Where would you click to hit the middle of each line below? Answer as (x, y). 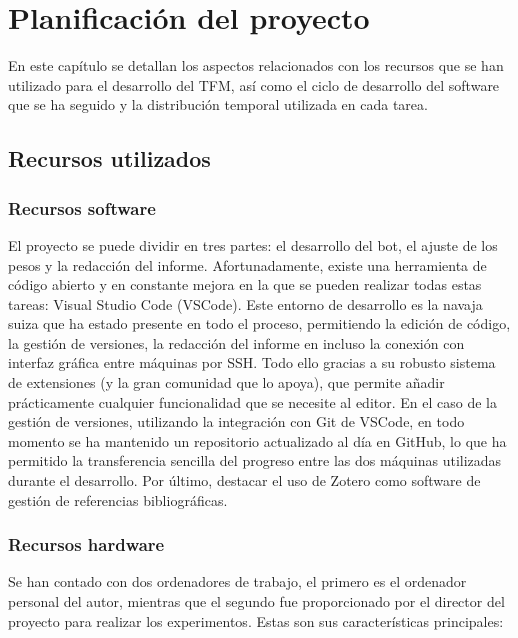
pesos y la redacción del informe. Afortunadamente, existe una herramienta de (247, 264)
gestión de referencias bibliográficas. (118, 499)
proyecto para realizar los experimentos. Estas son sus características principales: (256, 620)
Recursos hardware (86, 544)
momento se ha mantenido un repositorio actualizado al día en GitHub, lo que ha (257, 440)
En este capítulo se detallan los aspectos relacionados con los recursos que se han (256, 65)
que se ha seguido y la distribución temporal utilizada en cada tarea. (218, 104)
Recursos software (82, 207)
